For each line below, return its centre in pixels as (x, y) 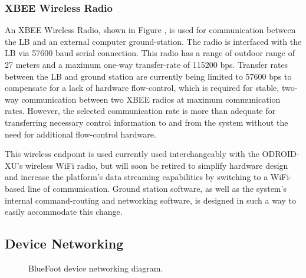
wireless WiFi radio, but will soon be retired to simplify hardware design (157, 165)
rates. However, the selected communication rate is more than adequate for (140, 111)
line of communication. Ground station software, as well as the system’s (157, 188)
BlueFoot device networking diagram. (96, 268)
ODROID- (281, 154)
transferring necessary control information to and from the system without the (147, 122)
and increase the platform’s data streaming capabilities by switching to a (136, 177)
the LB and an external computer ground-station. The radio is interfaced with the (153, 41)
